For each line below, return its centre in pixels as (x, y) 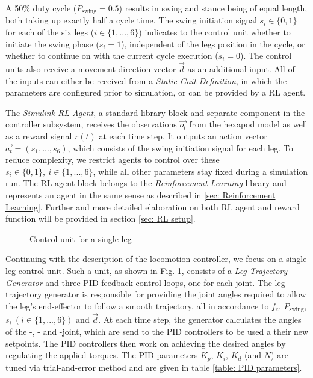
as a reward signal (39, 136)
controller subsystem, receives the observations (91, 124)
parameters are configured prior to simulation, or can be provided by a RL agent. (156, 92)
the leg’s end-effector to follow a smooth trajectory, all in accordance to (137, 306)
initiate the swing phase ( (52, 44)
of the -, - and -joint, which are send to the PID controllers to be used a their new (157, 331)
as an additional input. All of (241, 69)
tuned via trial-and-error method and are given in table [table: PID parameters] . (154, 367)
